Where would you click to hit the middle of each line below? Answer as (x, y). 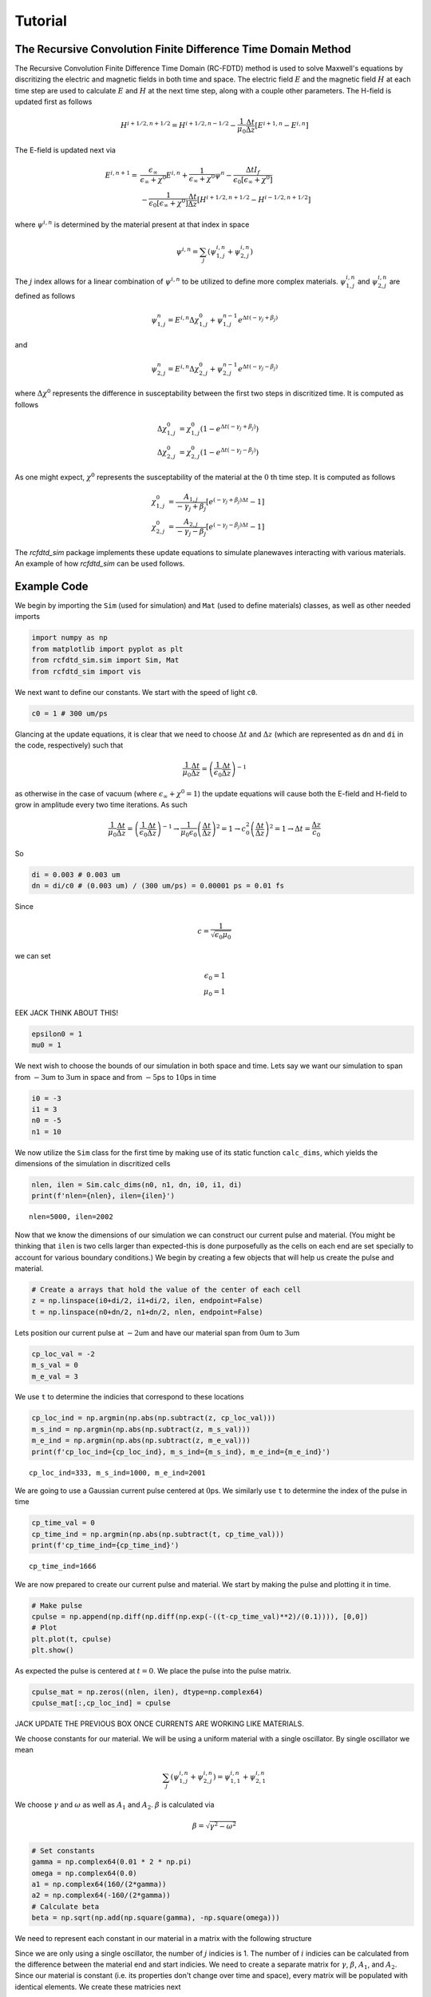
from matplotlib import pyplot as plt (107, 649)
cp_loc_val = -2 (63, 1354)
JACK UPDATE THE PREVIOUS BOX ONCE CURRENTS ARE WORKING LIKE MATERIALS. (160, 1724)
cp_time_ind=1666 (63, 1566)
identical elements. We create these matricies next (98, 1987)
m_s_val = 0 (55, 1365)
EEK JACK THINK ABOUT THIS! (67, 1012)
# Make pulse (57, 1605)
